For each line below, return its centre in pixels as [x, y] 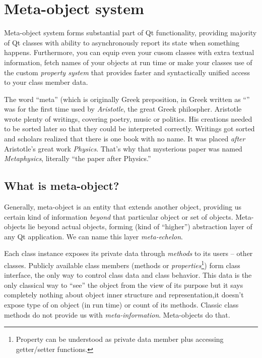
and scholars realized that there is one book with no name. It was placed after [125, 139]
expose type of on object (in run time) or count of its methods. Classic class [121, 305]
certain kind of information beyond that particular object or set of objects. [119, 216]
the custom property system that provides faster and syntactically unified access [127, 72]
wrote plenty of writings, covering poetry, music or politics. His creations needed [128, 118]
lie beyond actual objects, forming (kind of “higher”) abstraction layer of [140, 226]
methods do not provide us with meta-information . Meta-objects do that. [117, 314]
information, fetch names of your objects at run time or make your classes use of [128, 62]
